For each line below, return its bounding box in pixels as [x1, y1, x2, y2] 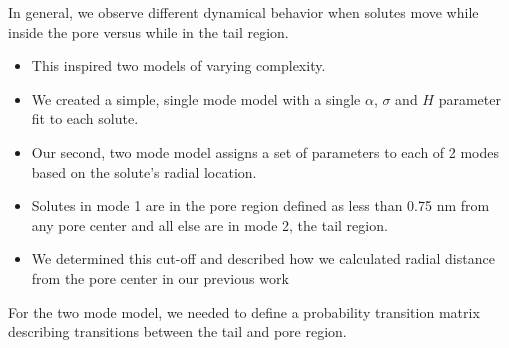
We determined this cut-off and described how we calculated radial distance [31, 248, 495, 269]
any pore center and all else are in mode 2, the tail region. [31, 214, 388, 235]
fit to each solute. [31, 108, 139, 129]
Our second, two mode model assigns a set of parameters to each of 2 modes [31, 141, 500, 162]
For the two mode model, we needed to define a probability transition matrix [8, 301, 480, 322]
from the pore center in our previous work [31, 267, 289, 288]
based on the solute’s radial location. [31, 161, 257, 182]
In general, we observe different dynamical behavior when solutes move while [8, 2, 479, 22]
